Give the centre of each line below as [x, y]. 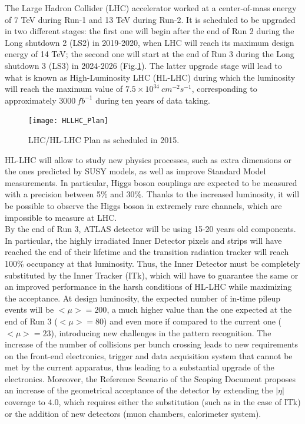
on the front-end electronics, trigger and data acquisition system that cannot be [149, 355]
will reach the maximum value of [64, 89]
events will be [29, 309]
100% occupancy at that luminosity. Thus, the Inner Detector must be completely [152, 263]
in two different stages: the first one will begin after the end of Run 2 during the [150, 31]
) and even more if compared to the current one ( [193, 321]
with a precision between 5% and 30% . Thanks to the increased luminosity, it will [152, 194]
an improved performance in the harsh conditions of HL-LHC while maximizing [148, 286]
